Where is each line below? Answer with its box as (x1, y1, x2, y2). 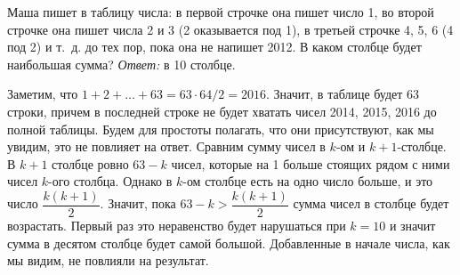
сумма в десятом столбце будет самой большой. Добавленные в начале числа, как (7, 233, 450, 252)
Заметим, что (7, 85, 78, 103)
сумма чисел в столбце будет (293, 194, 449, 213)
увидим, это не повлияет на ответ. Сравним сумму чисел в (7, 137, 326, 156)
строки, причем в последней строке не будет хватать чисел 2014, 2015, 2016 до (7, 101, 437, 120)
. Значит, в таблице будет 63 (265, 85, 420, 103)
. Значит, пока (100, 194, 176, 213)
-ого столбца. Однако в (48, 172, 173, 190)
